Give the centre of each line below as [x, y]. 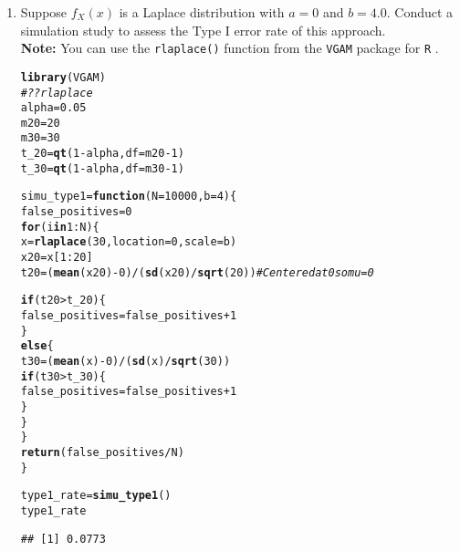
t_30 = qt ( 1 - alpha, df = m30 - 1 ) [102, 168]
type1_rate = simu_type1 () [96, 496]
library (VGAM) [63, 77]
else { [37, 346]
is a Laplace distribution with [202, 12]
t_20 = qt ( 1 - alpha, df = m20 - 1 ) [102, 154]
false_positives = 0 [76, 212]
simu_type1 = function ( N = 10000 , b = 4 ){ [129, 197]
